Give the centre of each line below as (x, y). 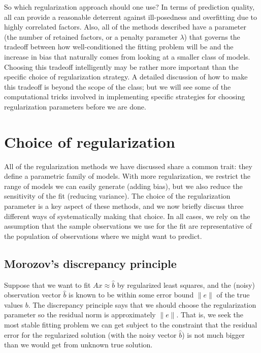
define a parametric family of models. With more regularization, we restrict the (127, 176)
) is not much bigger (214, 334)
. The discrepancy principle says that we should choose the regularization (142, 304)
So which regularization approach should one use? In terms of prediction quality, (129, 7)
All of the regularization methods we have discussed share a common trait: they (128, 166)
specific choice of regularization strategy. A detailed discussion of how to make (126, 77)
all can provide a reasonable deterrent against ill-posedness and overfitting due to (130, 17)
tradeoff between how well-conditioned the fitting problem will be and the (119, 47)
